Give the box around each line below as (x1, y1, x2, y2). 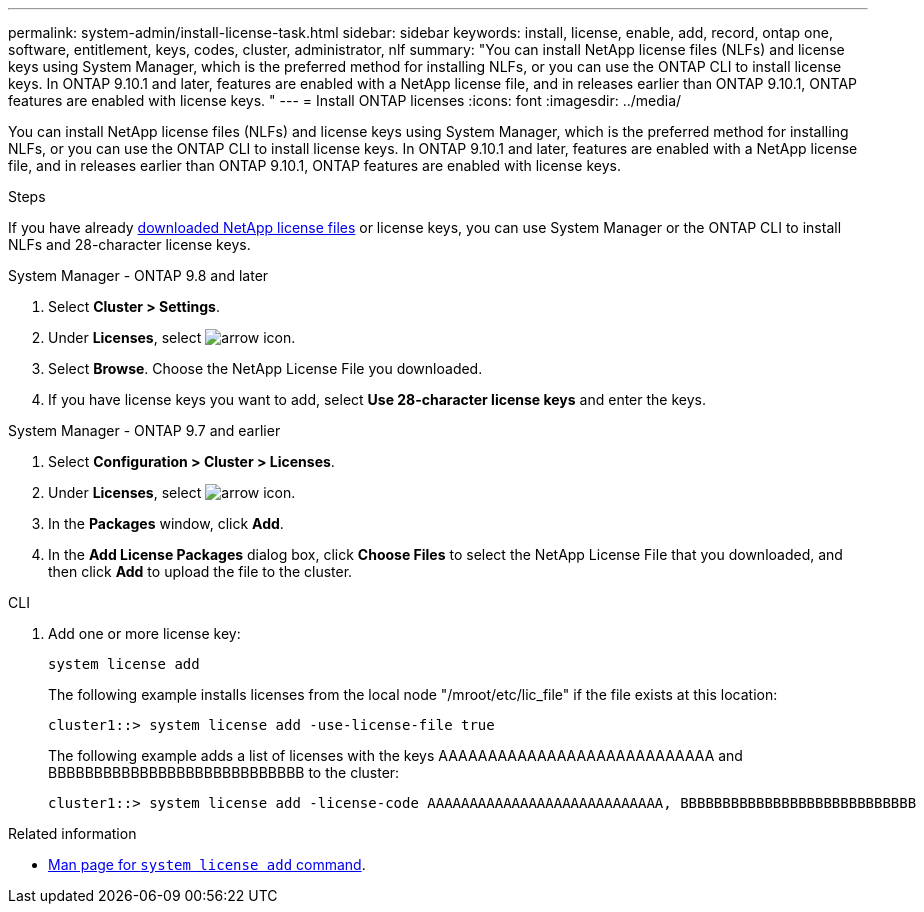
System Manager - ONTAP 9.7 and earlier (8, 422, 281, 439)
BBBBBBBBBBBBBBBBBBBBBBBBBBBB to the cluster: (48, 764, 400, 781)
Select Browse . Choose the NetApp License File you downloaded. (48, 360, 483, 377)
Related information (8, 825, 137, 842)
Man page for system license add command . (48, 856, 366, 873)
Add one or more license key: (48, 625, 241, 642)
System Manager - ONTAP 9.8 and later (8, 267, 269, 284)
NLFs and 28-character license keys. (8, 236, 251, 253)
